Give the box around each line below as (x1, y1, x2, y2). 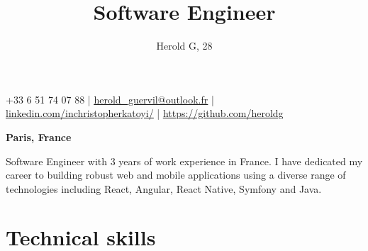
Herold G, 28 (156, 38, 213, 53)
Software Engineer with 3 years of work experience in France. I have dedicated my (6, 153, 363, 168)
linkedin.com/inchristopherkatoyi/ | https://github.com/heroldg (6, 106, 284, 121)
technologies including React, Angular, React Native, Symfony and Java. (6, 181, 322, 196)
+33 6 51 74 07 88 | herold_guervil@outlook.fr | (6, 91, 214, 106)
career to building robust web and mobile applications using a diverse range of (6, 167, 346, 182)
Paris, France (6, 129, 72, 144)
